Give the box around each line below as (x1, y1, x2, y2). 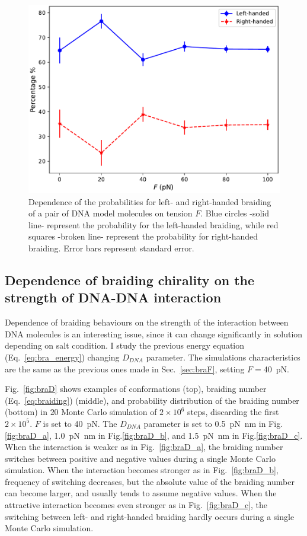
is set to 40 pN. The (43, 417, 117, 429)
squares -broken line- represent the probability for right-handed (28, 230, 258, 243)
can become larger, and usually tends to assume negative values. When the (5, 487, 277, 499)
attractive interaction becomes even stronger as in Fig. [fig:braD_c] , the (5, 499, 267, 511)
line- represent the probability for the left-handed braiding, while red (28, 218, 279, 231)
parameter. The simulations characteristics (146, 350, 300, 363)
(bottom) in (5, 406, 47, 418)
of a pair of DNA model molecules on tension (28, 207, 193, 219)
